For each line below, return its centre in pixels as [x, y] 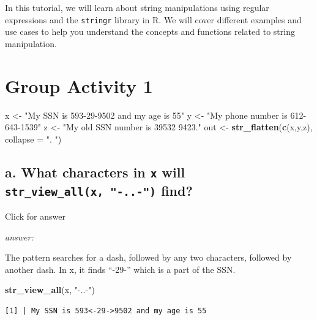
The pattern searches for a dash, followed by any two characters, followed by [148, 257]
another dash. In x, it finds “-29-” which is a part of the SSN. [120, 269]
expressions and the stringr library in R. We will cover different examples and [153, 19]
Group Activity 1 [79, 85]
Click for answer [35, 216]
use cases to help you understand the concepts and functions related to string [150, 32]
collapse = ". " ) [33, 139]
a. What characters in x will [95, 172]
